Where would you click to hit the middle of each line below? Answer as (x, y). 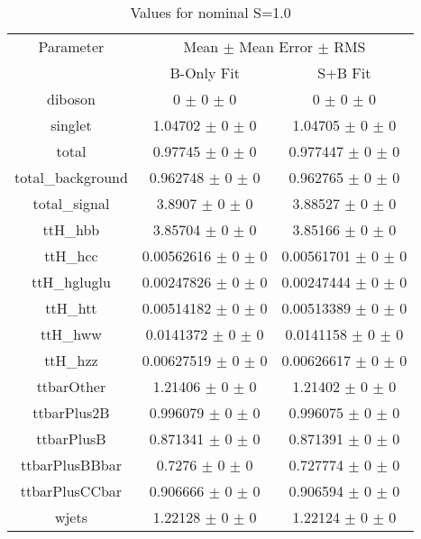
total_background (71, 177)
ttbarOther (71, 386)
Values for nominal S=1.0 (210, 12)
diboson (71, 99)
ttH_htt (71, 308)
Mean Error (276, 46)
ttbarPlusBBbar (71, 465)
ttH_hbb (71, 229)
